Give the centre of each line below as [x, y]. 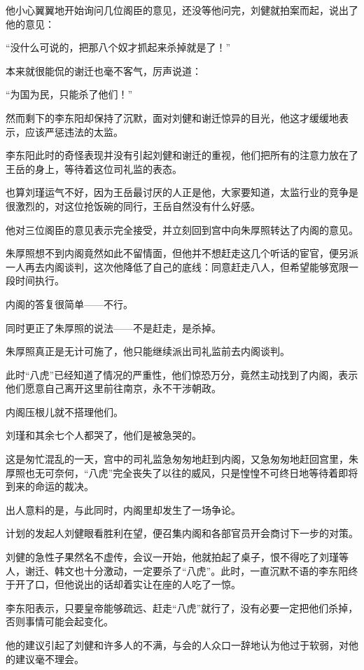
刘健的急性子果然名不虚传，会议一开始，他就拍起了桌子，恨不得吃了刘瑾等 [177, 557]
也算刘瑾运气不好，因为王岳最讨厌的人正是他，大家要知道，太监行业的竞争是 [182, 192]
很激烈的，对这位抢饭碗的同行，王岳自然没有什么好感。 [133, 205]
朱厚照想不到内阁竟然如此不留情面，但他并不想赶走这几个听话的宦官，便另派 [182, 253]
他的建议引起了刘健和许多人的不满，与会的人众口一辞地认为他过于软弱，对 [177, 645]
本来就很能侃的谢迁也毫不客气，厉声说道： [104, 70]
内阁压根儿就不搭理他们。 [64, 411]
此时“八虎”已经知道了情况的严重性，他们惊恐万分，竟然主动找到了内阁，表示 [182, 374]
